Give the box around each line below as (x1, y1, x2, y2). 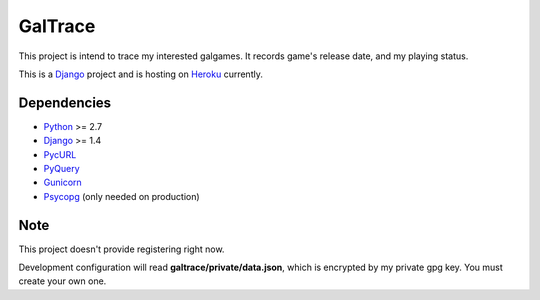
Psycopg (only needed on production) (43, 190, 200, 202)
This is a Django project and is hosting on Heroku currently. (18, 68, 264, 80)
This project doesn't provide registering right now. (18, 243, 225, 255)
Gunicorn (43, 176, 82, 189)
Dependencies (18, 94, 112, 111)
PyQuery (43, 163, 80, 175)
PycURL (43, 148, 77, 160)
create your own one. (18, 275, 107, 287)
